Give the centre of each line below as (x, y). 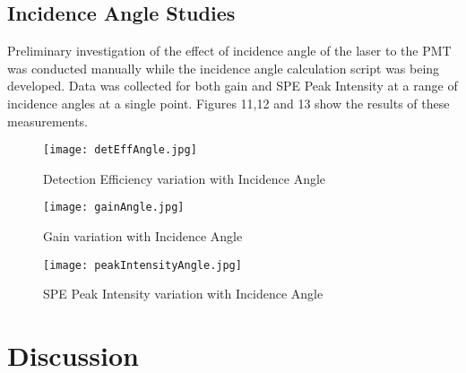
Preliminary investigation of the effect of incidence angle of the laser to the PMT (229, 51)
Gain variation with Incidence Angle (143, 236)
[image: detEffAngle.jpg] (120, 150)
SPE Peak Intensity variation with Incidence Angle (183, 294)
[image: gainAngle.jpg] (114, 208)
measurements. (48, 121)
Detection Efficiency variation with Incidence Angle (185, 178)
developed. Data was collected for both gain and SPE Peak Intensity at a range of (233, 86)
